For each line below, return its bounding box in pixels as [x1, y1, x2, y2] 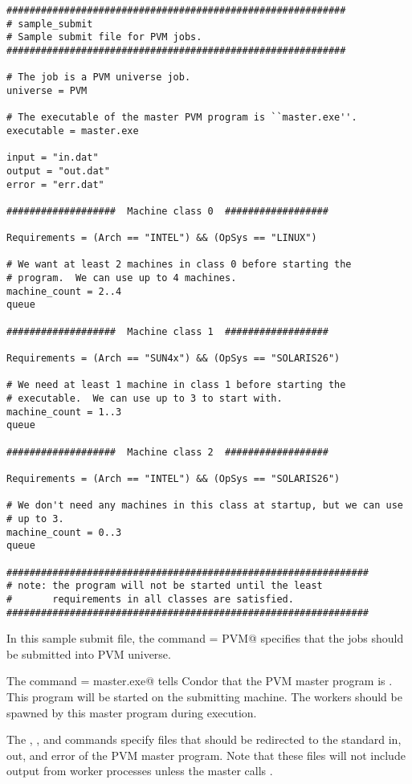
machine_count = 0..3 [6, 526, 122, 538]
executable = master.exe [6, 125, 139, 137]
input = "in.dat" [6, 152, 99, 164]
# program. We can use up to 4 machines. [6, 272, 237, 284]
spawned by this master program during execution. [6, 704, 257, 721]
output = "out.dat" [6, 165, 110, 177]
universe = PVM [6, 84, 88, 96]
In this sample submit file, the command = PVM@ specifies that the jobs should [6, 630, 404, 647]
